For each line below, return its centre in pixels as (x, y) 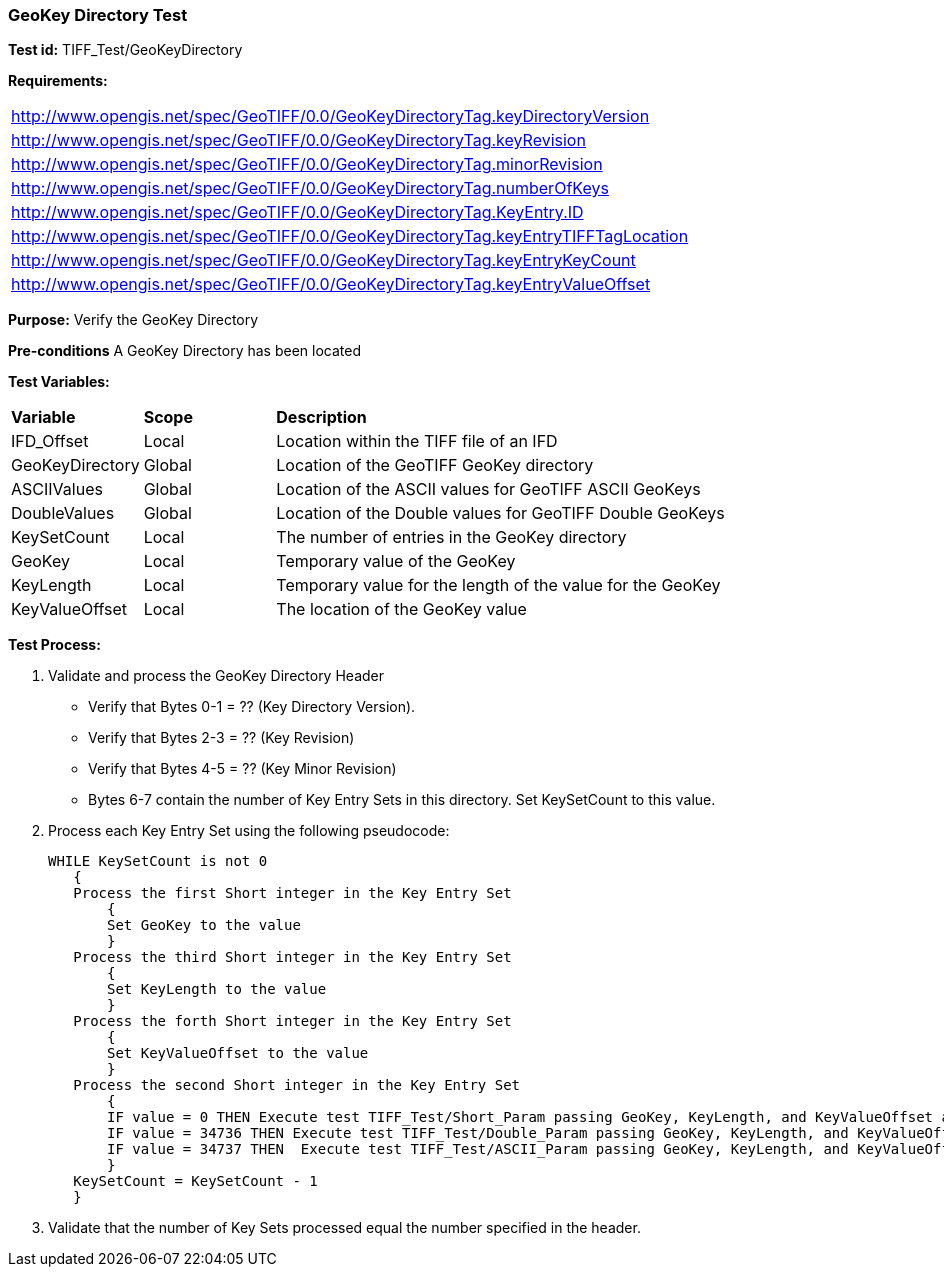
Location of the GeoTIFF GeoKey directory (435, 465)
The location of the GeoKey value (401, 609)
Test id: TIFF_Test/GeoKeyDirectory (125, 50)
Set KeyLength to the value (217, 989)
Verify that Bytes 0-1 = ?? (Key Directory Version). (252, 707)
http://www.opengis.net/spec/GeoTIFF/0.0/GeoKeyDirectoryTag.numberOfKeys (310, 188)
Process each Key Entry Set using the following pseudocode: (249, 831)
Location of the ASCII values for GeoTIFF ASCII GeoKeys (488, 489)
